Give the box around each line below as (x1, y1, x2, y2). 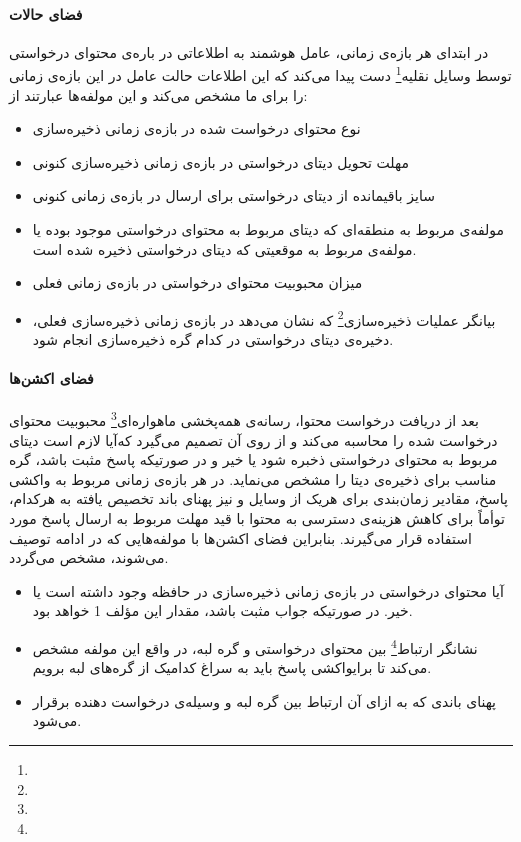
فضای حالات (9, 3, 83, 24)
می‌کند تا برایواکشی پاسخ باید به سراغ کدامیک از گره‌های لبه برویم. (32, 657, 432, 678)
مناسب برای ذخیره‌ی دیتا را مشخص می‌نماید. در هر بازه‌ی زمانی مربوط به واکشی (9, 468, 497, 489)
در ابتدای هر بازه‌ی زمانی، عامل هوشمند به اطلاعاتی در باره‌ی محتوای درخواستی (9, 41, 489, 62)
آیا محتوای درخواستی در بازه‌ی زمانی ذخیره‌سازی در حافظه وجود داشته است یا (32, 580, 504, 601)
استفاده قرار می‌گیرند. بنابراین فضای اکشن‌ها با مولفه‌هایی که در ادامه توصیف (9, 527, 472, 548)
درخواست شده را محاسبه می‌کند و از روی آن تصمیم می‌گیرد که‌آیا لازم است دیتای (9, 429, 498, 450)
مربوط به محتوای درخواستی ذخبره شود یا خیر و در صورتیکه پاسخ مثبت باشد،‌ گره (9, 449, 498, 470)
